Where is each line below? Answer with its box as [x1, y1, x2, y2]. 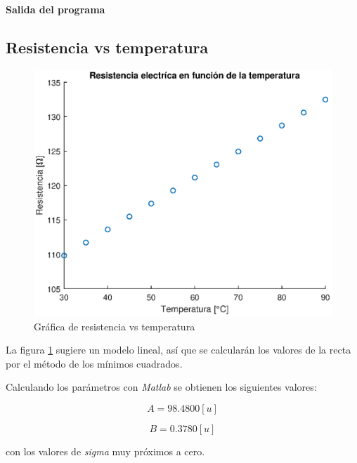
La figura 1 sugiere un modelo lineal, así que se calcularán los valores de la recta [6, 342, 351, 357]
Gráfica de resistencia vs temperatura [34, 318, 195, 333]
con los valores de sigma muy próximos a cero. [6, 443, 205, 458]
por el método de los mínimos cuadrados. [6, 356, 183, 370]
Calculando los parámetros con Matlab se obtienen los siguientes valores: [6, 380, 317, 394]
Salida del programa [6, 1, 105, 16]
